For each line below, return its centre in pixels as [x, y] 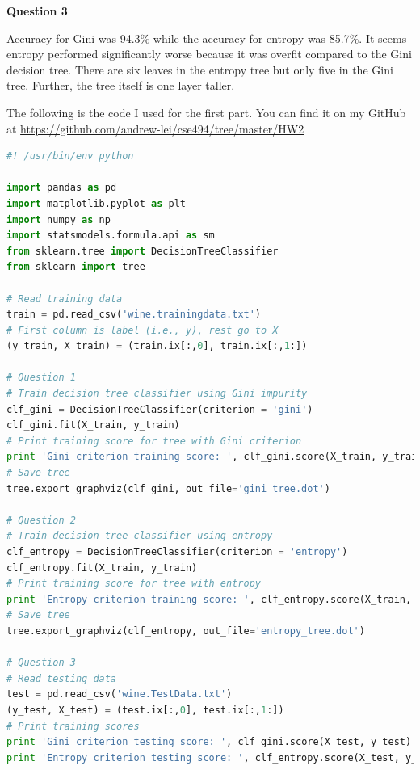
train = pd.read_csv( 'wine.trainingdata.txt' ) [134, 315]
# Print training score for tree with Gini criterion [154, 441]
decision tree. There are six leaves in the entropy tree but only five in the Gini [200, 69]
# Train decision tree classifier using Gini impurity [157, 394]
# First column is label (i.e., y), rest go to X [143, 330]
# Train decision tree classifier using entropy [140, 536]
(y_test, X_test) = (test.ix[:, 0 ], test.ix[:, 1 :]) [145, 710]
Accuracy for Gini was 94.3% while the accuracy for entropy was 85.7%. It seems [207, 38]
